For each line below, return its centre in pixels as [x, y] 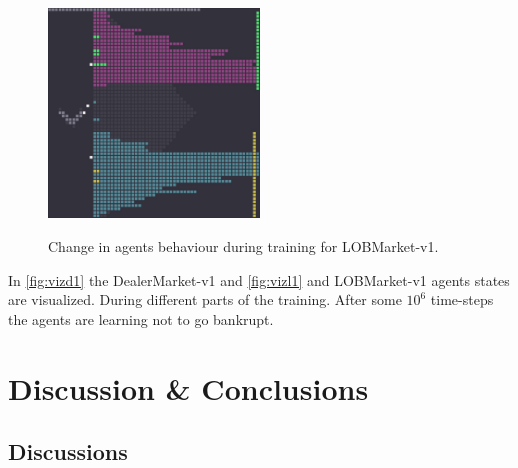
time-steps [462, 299]
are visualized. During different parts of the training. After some [205, 299]
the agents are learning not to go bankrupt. [141, 318]
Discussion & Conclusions [188, 387]
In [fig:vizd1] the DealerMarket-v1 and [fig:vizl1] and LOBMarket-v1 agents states [259, 279]
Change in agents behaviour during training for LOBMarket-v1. [243, 245]
